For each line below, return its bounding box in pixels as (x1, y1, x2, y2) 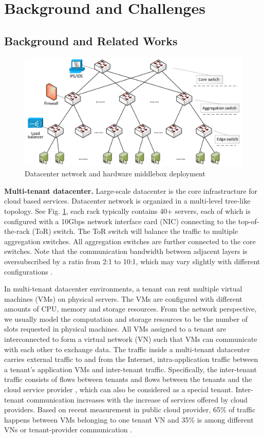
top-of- (238, 215, 259, 226)
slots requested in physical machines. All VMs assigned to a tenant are (4, 323, 227, 334)
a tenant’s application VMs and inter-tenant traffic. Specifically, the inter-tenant (4, 363, 257, 374)
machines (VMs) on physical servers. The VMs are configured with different (4, 293, 242, 304)
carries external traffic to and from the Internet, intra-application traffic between (4, 354, 258, 364)
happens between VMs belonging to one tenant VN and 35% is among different (4, 414, 254, 425)
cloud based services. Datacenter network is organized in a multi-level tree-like (4, 195, 251, 206)
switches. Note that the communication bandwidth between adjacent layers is (4, 246, 248, 257)
